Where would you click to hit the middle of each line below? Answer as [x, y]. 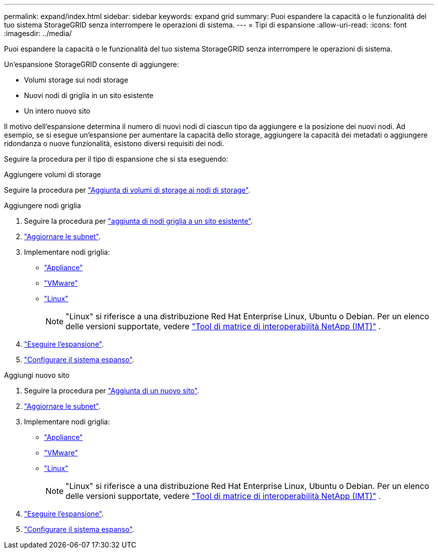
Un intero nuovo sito [57, 111]
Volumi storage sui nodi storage [76, 80]
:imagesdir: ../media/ [38, 33]
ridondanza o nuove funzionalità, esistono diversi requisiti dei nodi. [114, 143]
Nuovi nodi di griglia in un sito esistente [89, 95]
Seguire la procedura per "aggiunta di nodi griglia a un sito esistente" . [138, 221]
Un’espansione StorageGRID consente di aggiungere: [91, 64]
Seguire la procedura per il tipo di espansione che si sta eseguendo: [116, 159]
